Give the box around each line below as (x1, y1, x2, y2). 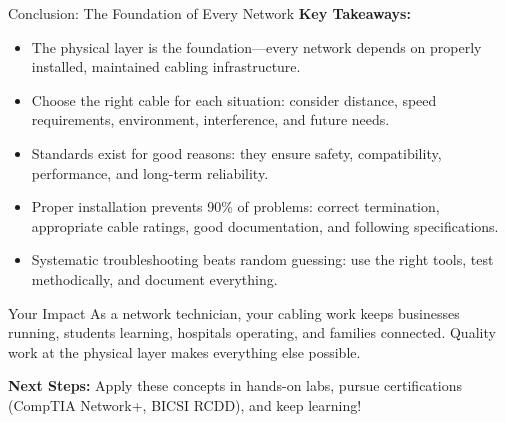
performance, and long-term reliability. (31, 162, 269, 183)
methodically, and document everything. (31, 268, 278, 289)
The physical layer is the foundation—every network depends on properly (31, 36, 482, 57)
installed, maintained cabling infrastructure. (31, 56, 301, 77)
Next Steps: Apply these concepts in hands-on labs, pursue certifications (8, 375, 462, 396)
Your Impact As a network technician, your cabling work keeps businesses (8, 302, 460, 323)
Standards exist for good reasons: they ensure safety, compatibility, (31, 142, 442, 163)
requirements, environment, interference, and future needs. (31, 109, 390, 130)
